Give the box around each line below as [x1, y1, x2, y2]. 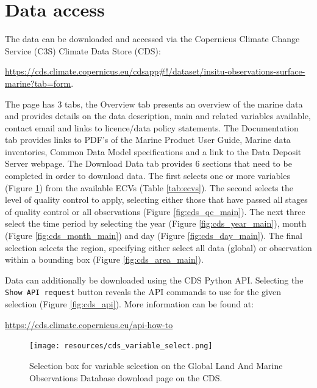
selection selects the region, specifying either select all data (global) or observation [5, 241, 312, 254]
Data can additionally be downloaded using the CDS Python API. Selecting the [5, 273, 304, 286]
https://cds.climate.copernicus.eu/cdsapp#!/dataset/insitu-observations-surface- [5, 65, 305, 78]
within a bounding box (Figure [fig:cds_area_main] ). [5, 253, 204, 266]
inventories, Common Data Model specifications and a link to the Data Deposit [5, 145, 302, 158]
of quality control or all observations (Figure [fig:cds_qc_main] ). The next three [5, 205, 305, 218]
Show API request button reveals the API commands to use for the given [5, 285, 281, 298]
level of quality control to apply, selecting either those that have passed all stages [5, 193, 308, 206]
